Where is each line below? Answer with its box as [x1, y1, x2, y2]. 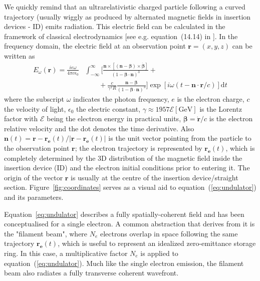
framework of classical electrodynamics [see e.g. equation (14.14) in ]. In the [4, 31, 238, 41]
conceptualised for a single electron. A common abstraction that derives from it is [4, 218, 255, 229]
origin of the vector [4, 172, 63, 182]
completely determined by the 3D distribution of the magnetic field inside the [4, 152, 242, 163]
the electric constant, [76, 103, 141, 114]
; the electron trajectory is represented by [75, 142, 202, 153]
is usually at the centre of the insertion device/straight [71, 172, 238, 182]
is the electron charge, [177, 94, 244, 104]
